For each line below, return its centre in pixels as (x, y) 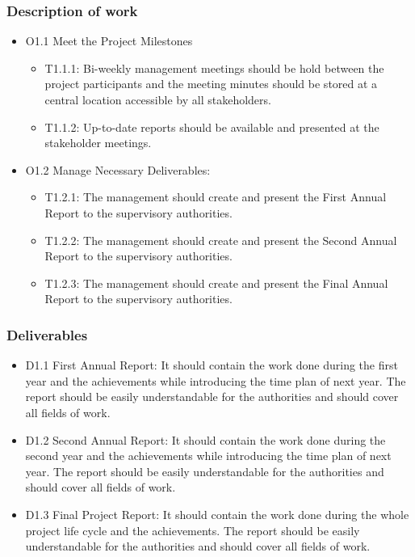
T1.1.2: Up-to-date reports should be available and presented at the (212, 127)
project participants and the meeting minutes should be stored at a (211, 84)
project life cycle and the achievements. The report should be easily (193, 530)
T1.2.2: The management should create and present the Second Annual (221, 240)
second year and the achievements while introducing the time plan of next (208, 456)
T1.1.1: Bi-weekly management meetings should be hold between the (214, 68)
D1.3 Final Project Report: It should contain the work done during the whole (217, 514)
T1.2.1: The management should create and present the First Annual (216, 197)
